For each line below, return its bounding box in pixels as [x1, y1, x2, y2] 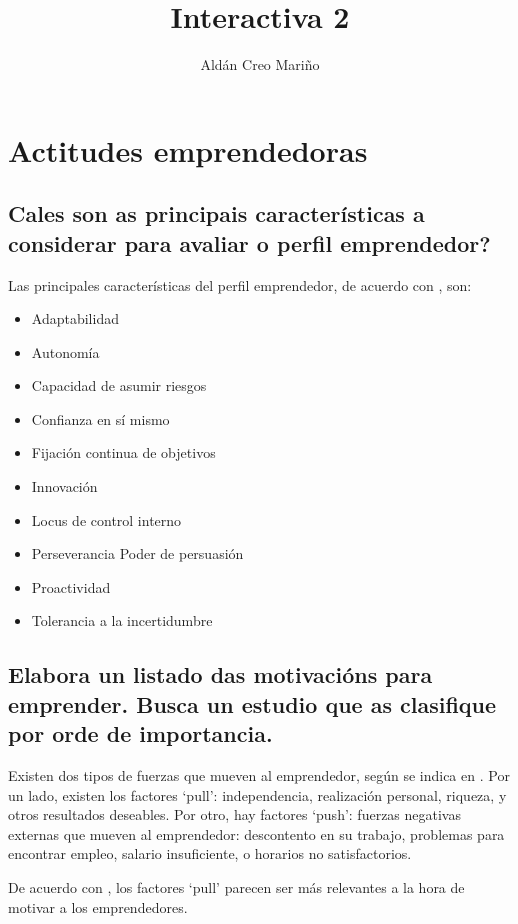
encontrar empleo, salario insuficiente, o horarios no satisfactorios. [8, 843, 412, 864]
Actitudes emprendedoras [8, 129, 368, 170]
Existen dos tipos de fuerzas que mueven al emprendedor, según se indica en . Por [8, 765, 510, 786]
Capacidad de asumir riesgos [31, 375, 207, 396]
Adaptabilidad [31, 308, 119, 329]
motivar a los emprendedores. [8, 896, 188, 917]
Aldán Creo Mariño [200, 54, 320, 75]
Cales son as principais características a [8, 198, 425, 229]
